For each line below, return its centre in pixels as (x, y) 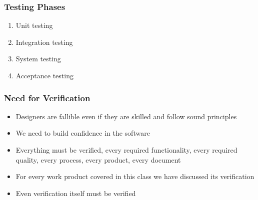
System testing (38, 59)
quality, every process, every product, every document (98, 159)
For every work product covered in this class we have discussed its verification (135, 176)
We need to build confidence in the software (83, 133)
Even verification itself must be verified (76, 193)
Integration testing (44, 42)
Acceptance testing (44, 75)
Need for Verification (47, 98)
